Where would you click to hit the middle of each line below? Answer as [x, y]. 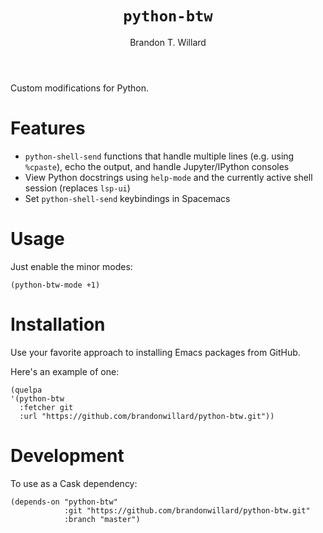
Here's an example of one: [65, 371]
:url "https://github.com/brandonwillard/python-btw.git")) [147, 416]
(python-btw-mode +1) [55, 285]
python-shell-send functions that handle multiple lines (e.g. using [159, 156]
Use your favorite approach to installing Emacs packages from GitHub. [155, 352]
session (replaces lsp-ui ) [77, 188]
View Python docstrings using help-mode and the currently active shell [168, 177]
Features [48, 128]
